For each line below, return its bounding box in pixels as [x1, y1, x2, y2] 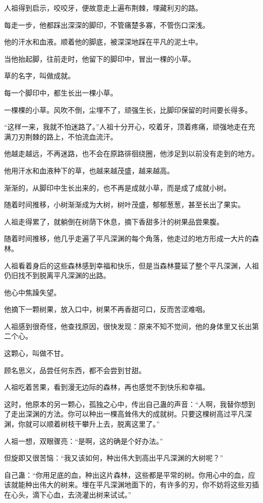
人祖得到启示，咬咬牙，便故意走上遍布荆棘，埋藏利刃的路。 [4, 3, 202, 13]
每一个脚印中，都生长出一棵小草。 [4, 87, 117, 98]
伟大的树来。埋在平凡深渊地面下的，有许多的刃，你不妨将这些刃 [39, 479, 252, 490]
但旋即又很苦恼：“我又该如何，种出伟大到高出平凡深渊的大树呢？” [4, 452, 224, 463]
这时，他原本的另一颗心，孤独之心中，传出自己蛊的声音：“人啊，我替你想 [4, 398, 248, 409]
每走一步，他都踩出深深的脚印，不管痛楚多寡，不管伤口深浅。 [4, 19, 209, 30]
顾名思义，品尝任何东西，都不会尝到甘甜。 [4, 364, 146, 375]
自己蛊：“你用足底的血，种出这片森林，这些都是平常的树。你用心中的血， [4, 469, 248, 480]
